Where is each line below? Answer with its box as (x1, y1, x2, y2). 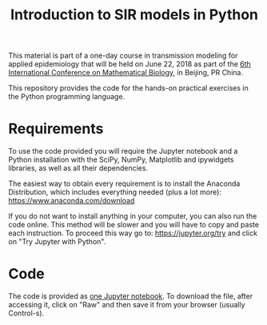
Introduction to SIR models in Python (10, 6, 258, 24)
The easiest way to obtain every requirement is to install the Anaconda (8, 179, 241, 189)
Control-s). (8, 308, 45, 318)
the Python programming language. (8, 92, 126, 102)
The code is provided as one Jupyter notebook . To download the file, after (8, 291, 253, 301)
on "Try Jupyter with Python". (8, 237, 106, 247)
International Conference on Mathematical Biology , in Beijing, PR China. (8, 68, 244, 78)
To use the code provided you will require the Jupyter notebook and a (8, 146, 238, 156)
